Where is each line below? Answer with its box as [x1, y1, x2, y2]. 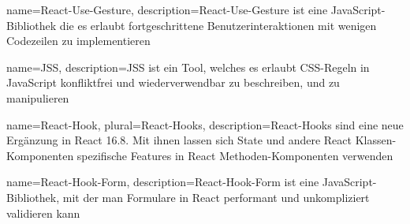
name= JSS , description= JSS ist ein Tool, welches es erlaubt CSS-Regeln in [6, 58, 370, 75]
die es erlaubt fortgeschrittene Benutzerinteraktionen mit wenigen [59, 17, 377, 33]
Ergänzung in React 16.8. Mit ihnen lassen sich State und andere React [6, 132, 352, 148]
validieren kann [6, 204, 80, 221]
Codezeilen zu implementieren [6, 32, 151, 49]
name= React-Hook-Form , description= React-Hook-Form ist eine [6, 174, 319, 190]
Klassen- [355, 132, 397, 148]
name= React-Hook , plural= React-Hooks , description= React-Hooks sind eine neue [6, 116, 404, 133]
